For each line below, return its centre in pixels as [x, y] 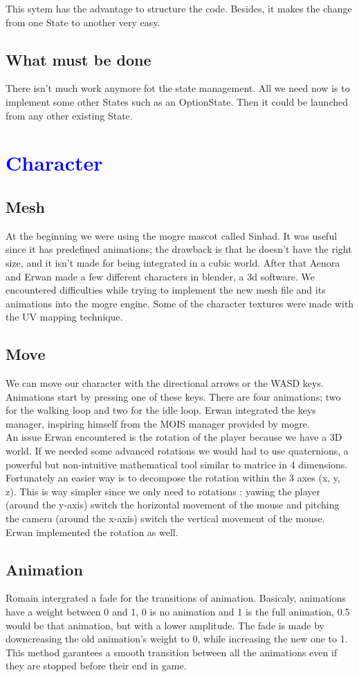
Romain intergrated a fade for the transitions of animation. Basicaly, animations [176, 598]
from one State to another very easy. [83, 22]
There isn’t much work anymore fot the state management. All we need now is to [178, 88]
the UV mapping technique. [64, 317]
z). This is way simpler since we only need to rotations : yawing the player [163, 491]
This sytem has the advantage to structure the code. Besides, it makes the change [179, 8]
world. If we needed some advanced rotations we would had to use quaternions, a [177, 451]
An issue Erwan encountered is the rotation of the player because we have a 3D [174, 437]
